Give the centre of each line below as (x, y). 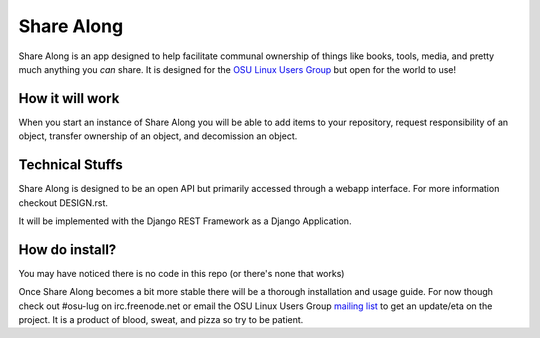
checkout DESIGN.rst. (63, 202)
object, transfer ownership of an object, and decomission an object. (158, 136)
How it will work (69, 98)
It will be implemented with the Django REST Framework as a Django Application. (185, 221)
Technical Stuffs (71, 165)
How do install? (67, 249)
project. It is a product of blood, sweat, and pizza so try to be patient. (161, 319)
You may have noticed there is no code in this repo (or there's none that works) (181, 273)
